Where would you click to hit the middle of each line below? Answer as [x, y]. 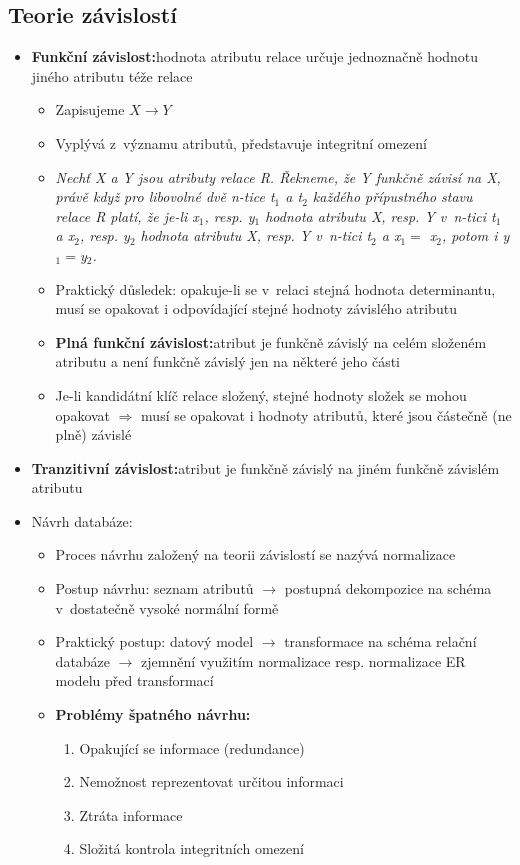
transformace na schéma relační [380, 641]
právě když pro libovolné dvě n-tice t [165, 196]
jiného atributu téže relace [112, 75]
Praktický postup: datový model [154, 641]
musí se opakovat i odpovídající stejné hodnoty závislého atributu [256, 308]
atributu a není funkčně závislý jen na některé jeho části [228, 361]
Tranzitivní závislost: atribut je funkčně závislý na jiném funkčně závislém [265, 467]
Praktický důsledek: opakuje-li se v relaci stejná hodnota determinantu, [275, 288]
